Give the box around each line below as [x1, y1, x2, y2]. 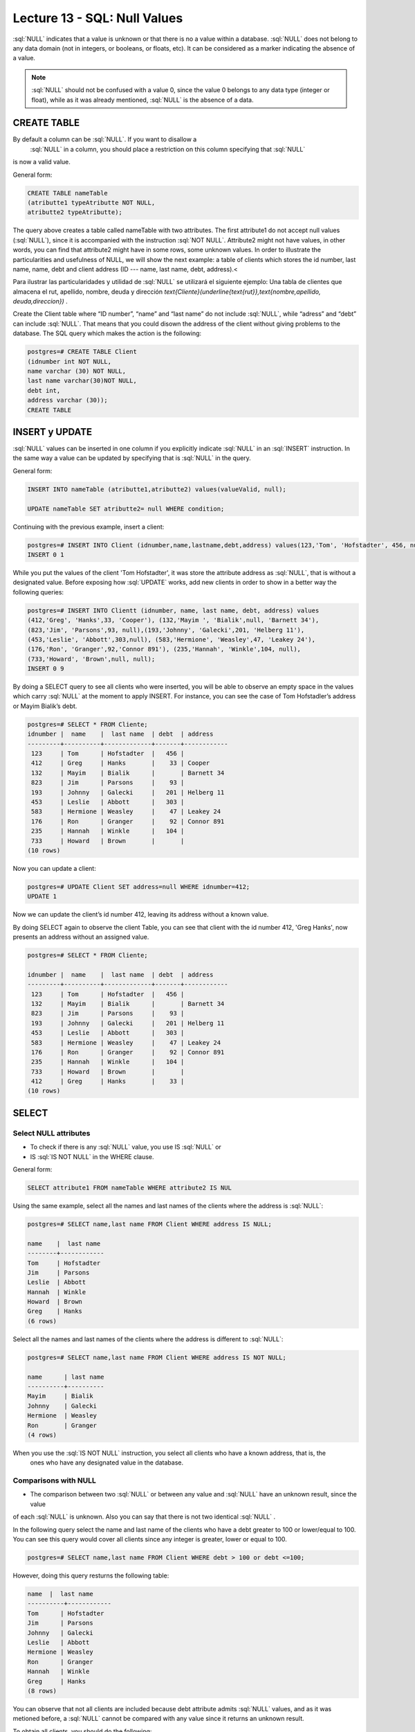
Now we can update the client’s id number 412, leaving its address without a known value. [12, 910, 269, 919]
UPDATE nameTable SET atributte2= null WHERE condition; [27, 504, 225, 513]
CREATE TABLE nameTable [27, 189, 109, 197]
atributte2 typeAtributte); [27, 209, 122, 216]
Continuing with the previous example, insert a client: [12, 522, 165, 531]
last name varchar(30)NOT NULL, [27, 377, 138, 385]
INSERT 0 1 [27, 551, 64, 558]
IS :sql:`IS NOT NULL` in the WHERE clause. [30, 1152, 155, 1160]
